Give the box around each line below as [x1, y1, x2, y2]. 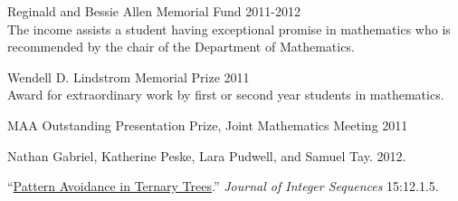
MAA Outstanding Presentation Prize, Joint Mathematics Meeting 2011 [7, 115, 408, 134]
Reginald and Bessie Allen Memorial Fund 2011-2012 [7, 2, 301, 20]
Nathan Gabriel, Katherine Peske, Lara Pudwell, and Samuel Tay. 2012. [7, 146, 406, 165]
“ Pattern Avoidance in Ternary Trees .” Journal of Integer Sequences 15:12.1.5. [7, 177, 439, 196]
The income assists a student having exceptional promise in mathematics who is [7, 19, 451, 38]
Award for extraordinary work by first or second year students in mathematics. [7, 85, 444, 104]
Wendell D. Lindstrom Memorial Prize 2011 [7, 67, 250, 86]
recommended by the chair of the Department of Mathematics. [7, 37, 355, 56]
